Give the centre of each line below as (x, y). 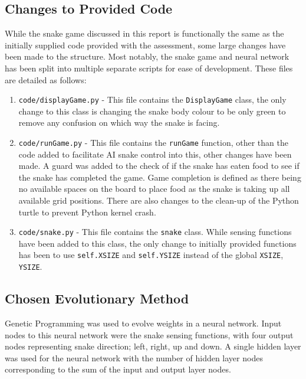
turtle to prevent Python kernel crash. (87, 212)
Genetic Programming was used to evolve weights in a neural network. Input (143, 323)
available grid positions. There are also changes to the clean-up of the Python (159, 200)
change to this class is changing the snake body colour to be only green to (152, 111)
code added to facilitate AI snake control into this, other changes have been (155, 154)
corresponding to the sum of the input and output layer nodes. (118, 369)
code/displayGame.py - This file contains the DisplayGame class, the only (152, 99)
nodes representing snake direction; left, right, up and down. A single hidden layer (153, 346)
